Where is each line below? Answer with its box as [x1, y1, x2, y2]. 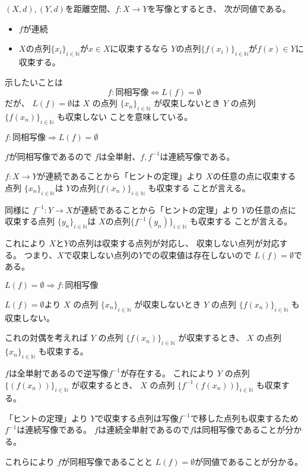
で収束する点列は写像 [95, 411, 179, 424]
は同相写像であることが [193, 423, 285, 436]
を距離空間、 [65, 2, 115, 14]
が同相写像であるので [8, 150, 92, 162]
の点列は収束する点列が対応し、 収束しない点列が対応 [69, 237, 280, 249]
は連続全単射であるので [98, 423, 190, 436]
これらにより [5, 455, 55, 467]
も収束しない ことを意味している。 [57, 110, 193, 122]
